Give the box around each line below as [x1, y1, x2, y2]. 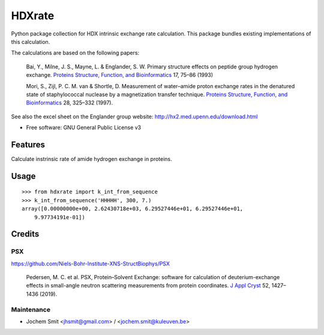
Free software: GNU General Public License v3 [26, 124, 142, 131]
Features [11, 139, 45, 149]
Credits [11, 229, 40, 240]
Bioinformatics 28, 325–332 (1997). [26, 99, 113, 106]
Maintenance [11, 305, 51, 313]
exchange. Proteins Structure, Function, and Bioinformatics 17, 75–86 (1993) [26, 71, 213, 79]
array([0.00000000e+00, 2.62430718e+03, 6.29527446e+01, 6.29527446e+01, [22, 205, 244, 213]
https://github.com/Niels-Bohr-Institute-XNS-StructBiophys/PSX [11, 260, 170, 267]
